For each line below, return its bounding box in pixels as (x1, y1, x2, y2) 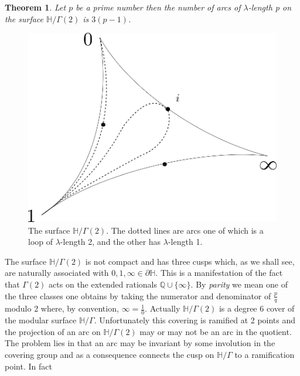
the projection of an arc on (5, 325, 101, 337)
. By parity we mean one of (190, 278, 288, 290)
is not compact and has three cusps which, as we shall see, (85, 255, 295, 267)
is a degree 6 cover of (219, 302, 295, 315)
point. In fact (5, 360, 52, 372)
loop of (28, 235, 53, 248)
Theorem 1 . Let (5, 1, 66, 13)
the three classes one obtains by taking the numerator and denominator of (5, 289, 271, 302)
